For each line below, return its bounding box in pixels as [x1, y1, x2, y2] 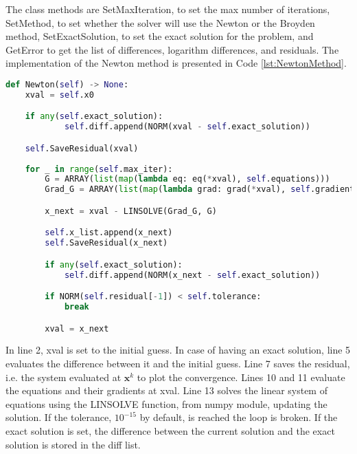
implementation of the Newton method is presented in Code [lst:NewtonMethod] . [5, 56, 347, 70]
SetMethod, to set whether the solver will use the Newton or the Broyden [5, 15, 315, 30]
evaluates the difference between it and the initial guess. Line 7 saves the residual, [5, 356, 350, 371]
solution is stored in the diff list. [5, 437, 141, 451]
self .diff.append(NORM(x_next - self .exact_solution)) [64, 270, 321, 280]
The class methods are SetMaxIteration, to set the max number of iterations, [5, 2, 330, 16]
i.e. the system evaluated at [5, 369, 122, 384]
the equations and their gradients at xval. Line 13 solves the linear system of [5, 383, 327, 398]
